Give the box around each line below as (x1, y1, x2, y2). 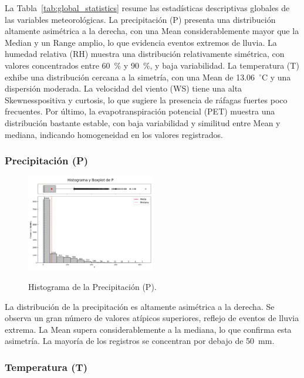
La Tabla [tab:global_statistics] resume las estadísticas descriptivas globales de (5, 2, 290, 14)
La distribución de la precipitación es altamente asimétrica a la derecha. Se (5, 300, 275, 312)
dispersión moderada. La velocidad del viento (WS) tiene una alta (5, 82, 242, 95)
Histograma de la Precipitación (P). (28, 280, 157, 292)
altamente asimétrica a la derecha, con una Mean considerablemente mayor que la (5, 25, 299, 37)
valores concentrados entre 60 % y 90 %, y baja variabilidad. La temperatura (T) (5, 59, 299, 71)
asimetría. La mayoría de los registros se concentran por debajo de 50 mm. (5, 335, 275, 347)
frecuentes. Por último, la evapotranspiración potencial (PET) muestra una (5, 105, 275, 117)
